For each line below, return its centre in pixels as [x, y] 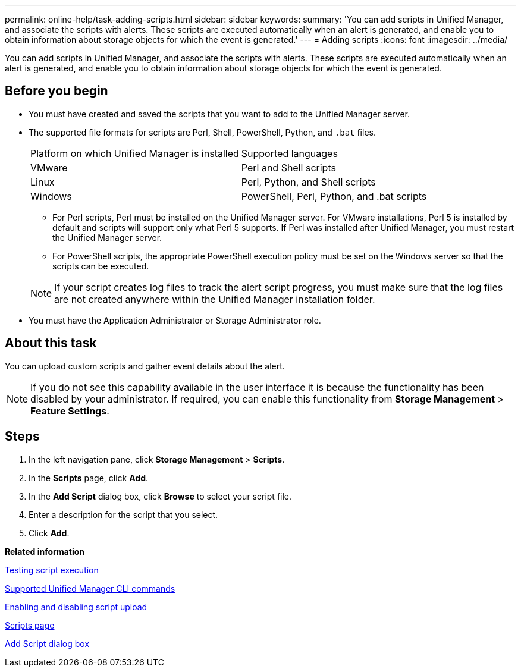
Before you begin [57, 91]
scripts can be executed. [101, 266]
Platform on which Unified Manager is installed [135, 153]
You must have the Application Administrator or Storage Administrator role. [175, 320]
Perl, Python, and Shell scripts [308, 182]
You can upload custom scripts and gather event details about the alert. [145, 366]
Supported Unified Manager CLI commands [90, 588]
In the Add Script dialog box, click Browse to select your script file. [160, 496]
